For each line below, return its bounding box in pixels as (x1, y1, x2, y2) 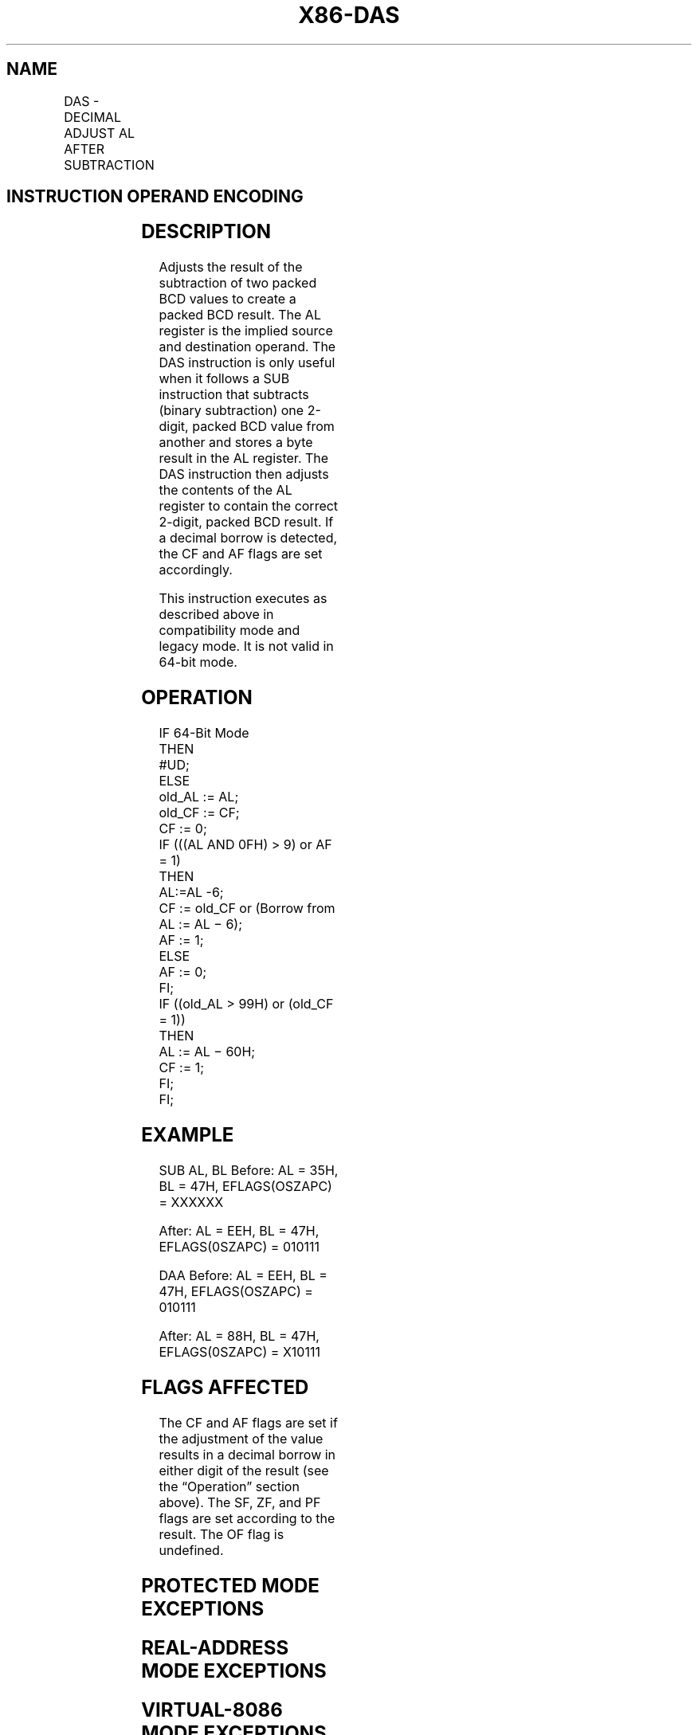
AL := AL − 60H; (159, 1044, 256, 1060)
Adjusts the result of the (159, 259, 303, 276)
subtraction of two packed (159, 275, 317, 292)
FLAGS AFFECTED (141, 1375, 309, 1399)
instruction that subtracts (159, 386, 309, 403)
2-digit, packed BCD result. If (159, 514, 334, 531)
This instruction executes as (159, 590, 327, 607)
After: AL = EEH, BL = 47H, (159, 1222, 320, 1239)
